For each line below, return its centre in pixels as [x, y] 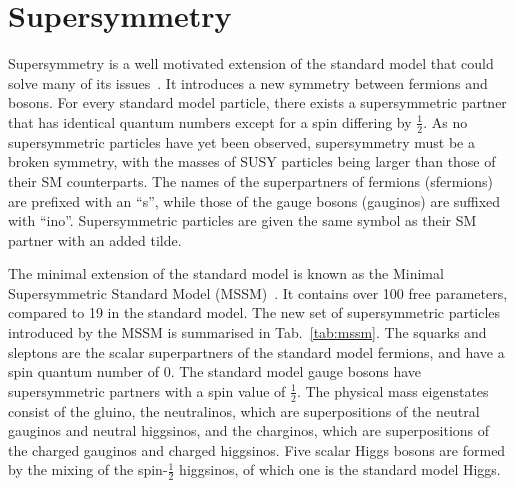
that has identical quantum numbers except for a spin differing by [210, 121]
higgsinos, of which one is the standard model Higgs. [340, 469]
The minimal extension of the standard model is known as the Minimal [226, 273]
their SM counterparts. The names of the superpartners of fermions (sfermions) [251, 180]
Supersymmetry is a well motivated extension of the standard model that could [251, 63]
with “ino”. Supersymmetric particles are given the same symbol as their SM [242, 220]
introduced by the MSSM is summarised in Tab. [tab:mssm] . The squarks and [247, 332]
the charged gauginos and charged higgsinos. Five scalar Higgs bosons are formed [257, 449]
